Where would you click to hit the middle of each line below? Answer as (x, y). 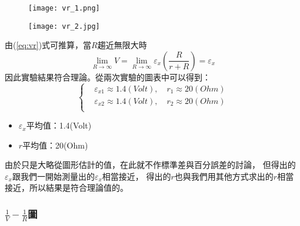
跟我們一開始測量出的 (53, 176)
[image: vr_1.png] (64, 8)
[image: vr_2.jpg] (64, 26)
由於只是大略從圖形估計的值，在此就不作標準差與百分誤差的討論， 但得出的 (150, 165)
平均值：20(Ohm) (55, 145)
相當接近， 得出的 (136, 176)
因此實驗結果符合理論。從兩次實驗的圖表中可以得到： (108, 77)
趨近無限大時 (122, 45)
